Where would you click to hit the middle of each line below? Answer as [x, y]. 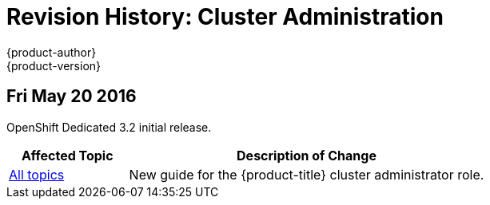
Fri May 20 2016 [72, 97]
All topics [37, 174]
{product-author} [52, 52]
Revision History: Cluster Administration [225, 17]
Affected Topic [67, 155]
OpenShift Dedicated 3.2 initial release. [109, 127]
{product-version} [54, 65]
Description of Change [307, 155]
